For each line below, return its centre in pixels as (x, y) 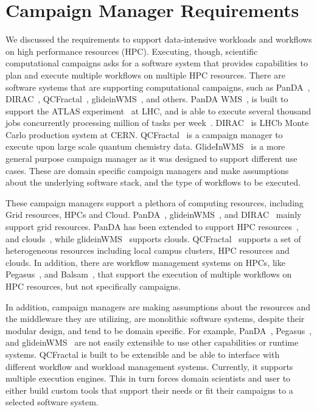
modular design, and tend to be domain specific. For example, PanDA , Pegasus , (159, 330)
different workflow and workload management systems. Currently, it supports (149, 366)
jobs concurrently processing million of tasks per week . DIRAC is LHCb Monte (157, 123)
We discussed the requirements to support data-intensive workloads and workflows (159, 39)
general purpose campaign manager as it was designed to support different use (152, 159)
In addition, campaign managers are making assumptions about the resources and (158, 306)
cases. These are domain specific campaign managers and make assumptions (147, 170)
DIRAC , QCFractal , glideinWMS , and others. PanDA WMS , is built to (147, 99)
